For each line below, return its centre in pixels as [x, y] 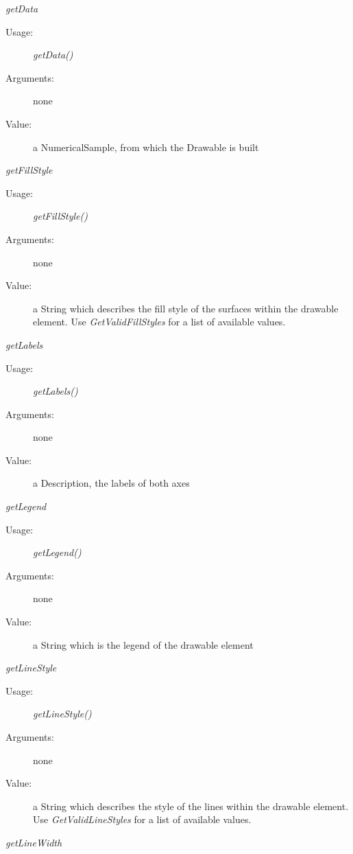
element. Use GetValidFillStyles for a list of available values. [159, 322]
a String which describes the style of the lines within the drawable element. [191, 806]
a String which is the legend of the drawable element [143, 644]
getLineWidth [34, 842]
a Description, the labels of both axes [111, 483]
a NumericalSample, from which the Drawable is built [146, 147]
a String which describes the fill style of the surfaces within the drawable [186, 308]
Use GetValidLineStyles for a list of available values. [142, 819]
